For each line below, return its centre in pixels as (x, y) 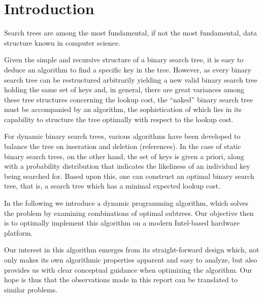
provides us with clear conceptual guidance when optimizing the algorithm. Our (128, 269)
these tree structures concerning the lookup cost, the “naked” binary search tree (128, 99)
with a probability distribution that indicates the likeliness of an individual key (127, 166)
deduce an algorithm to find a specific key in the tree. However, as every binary (128, 69)
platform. (19, 232)
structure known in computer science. (62, 42)
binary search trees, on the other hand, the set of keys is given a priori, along (124, 156)
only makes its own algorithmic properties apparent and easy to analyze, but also (131, 259)
